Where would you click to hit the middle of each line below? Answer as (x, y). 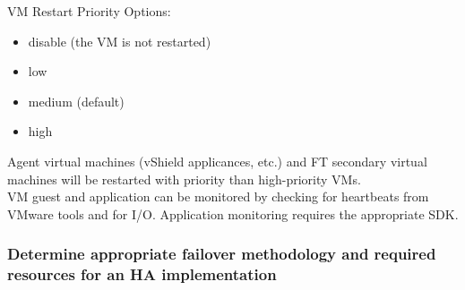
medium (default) (76, 101)
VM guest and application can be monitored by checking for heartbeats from (218, 196)
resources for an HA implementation (142, 274)
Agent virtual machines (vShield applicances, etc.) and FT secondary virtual (217, 161)
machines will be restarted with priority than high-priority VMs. (184, 179)
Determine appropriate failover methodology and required (222, 254)
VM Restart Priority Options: (89, 11)
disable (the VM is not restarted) (120, 41)
